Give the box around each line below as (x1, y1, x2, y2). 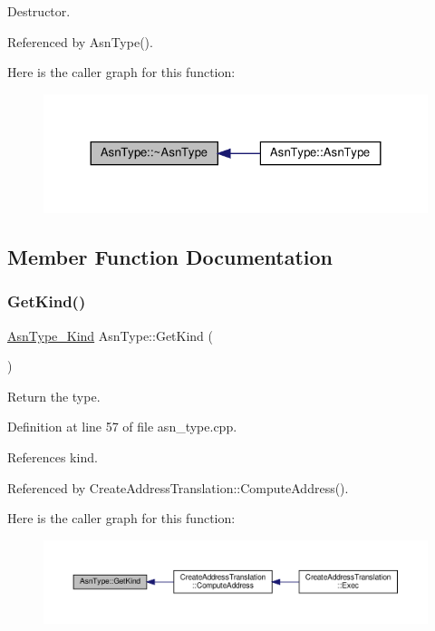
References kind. (7, 448, 98, 467)
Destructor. (7, 2, 71, 20)
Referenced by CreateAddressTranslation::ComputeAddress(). (7, 478, 349, 497)
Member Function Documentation (7, 243, 333, 271)
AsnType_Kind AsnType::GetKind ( (7, 325, 214, 345)
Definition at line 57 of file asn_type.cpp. (7, 417, 237, 436)
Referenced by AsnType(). (7, 32, 153, 51)
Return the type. (7, 386, 101, 405)
